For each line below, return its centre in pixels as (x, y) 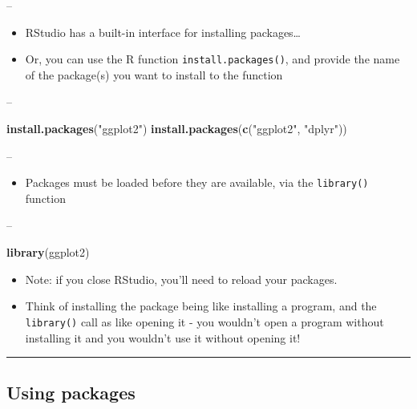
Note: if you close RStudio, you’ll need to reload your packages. (181, 279)
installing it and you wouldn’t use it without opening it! (163, 337)
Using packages (71, 393)
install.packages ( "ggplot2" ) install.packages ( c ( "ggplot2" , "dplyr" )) (177, 129)
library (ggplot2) (48, 252)
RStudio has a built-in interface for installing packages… (163, 32)
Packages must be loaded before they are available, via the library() (197, 182)
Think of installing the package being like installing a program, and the (201, 306)
